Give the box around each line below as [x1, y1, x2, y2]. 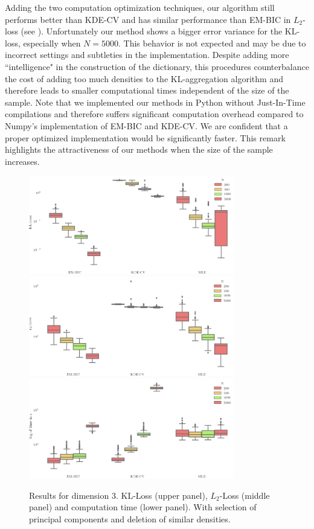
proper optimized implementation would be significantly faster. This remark [5, 131, 286, 144]
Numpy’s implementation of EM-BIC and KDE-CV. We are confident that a [5, 119, 288, 132]
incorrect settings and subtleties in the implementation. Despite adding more [5, 48, 289, 61]
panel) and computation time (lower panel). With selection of [29, 501, 257, 513]
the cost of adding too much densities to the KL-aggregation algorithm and [5, 72, 283, 85]
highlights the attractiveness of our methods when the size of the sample [5, 143, 273, 156]
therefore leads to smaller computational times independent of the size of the [5, 84, 289, 97]
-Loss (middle [219, 489, 270, 501]
